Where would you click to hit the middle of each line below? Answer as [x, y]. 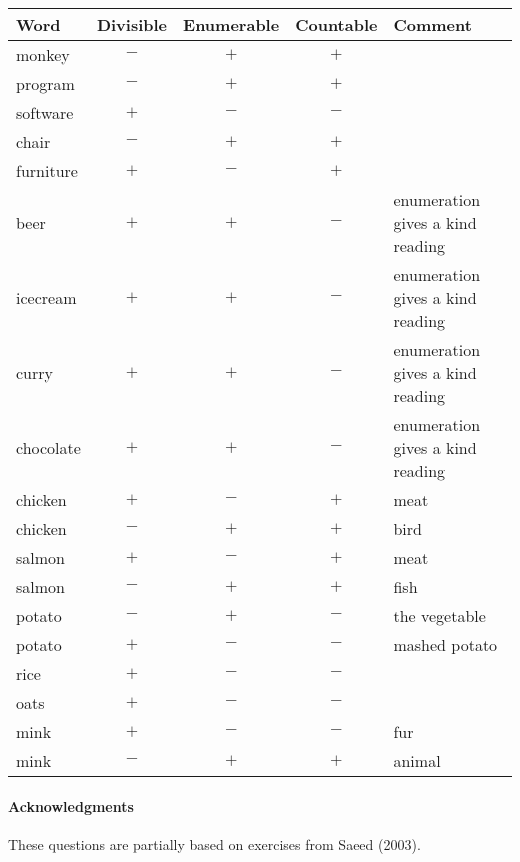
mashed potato [445, 644]
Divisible [132, 24]
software [45, 112]
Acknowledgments [71, 805]
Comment [432, 24]
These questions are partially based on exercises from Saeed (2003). [214, 843]
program [45, 83]
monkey [43, 54]
